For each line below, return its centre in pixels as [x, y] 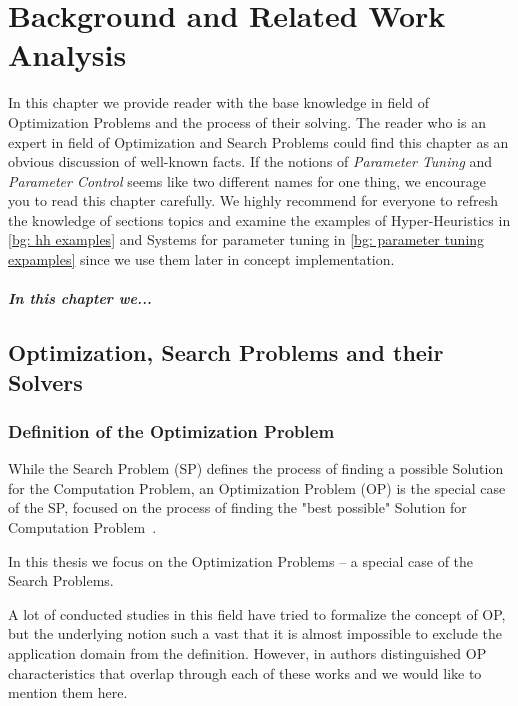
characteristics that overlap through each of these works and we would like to [245, 672]
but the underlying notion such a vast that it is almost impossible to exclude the [255, 633]
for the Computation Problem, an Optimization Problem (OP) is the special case [257, 487]
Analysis [67, 54]
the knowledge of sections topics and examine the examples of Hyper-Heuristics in [259, 219]
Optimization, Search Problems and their [226, 352]
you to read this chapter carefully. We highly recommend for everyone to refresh [253, 200]
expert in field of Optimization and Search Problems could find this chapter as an [258, 141]
